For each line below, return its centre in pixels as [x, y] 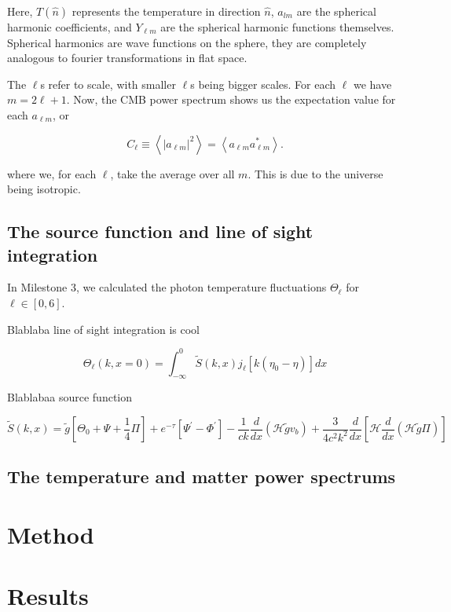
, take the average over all [172, 173]
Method [51, 534]
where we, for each [52, 173]
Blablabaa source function [70, 397]
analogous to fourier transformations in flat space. [127, 58]
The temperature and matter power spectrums [202, 476]
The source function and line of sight [160, 231]
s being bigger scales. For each [263, 84]
